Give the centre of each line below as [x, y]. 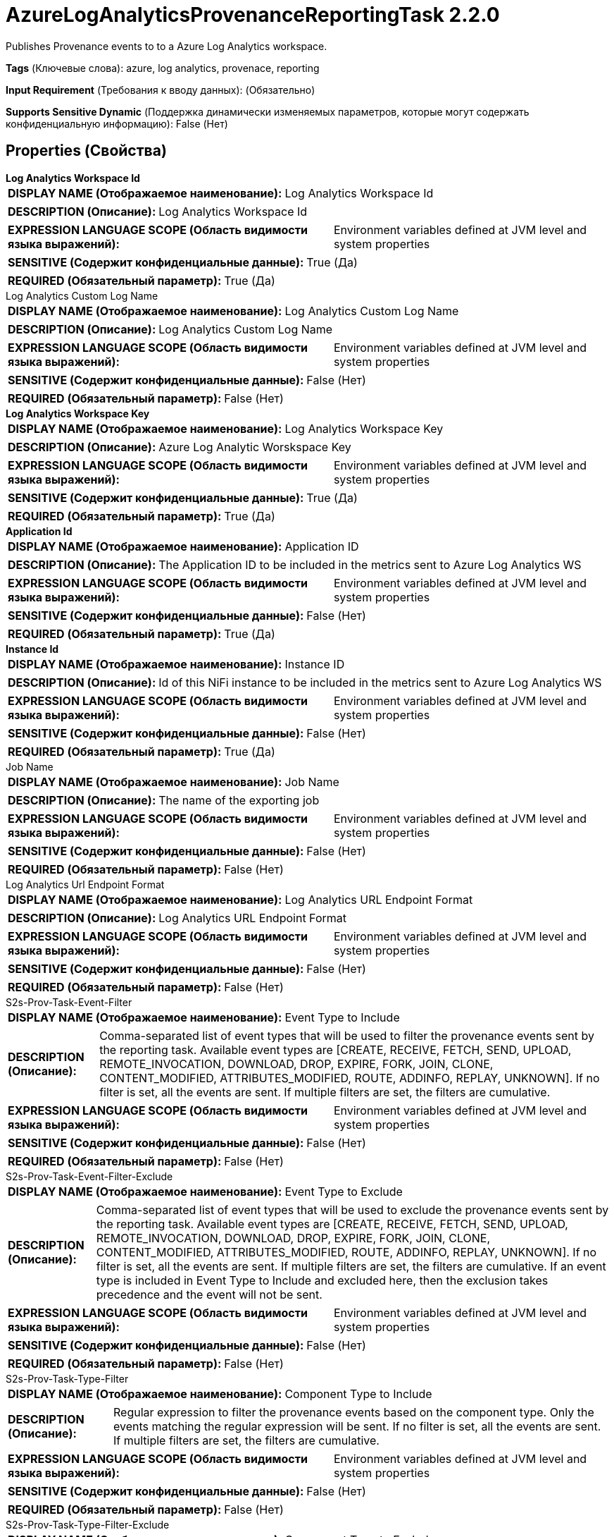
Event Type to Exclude [344, 1191]
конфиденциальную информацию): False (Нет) [117, 123]
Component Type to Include [358, 1394]
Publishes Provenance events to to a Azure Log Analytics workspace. [167, 46]
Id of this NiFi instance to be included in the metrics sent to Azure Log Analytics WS [380, 682]
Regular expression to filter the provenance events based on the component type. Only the [353, 1412]
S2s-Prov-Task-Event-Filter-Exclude [89, 1176]
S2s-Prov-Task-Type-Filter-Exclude [88, 1524]
